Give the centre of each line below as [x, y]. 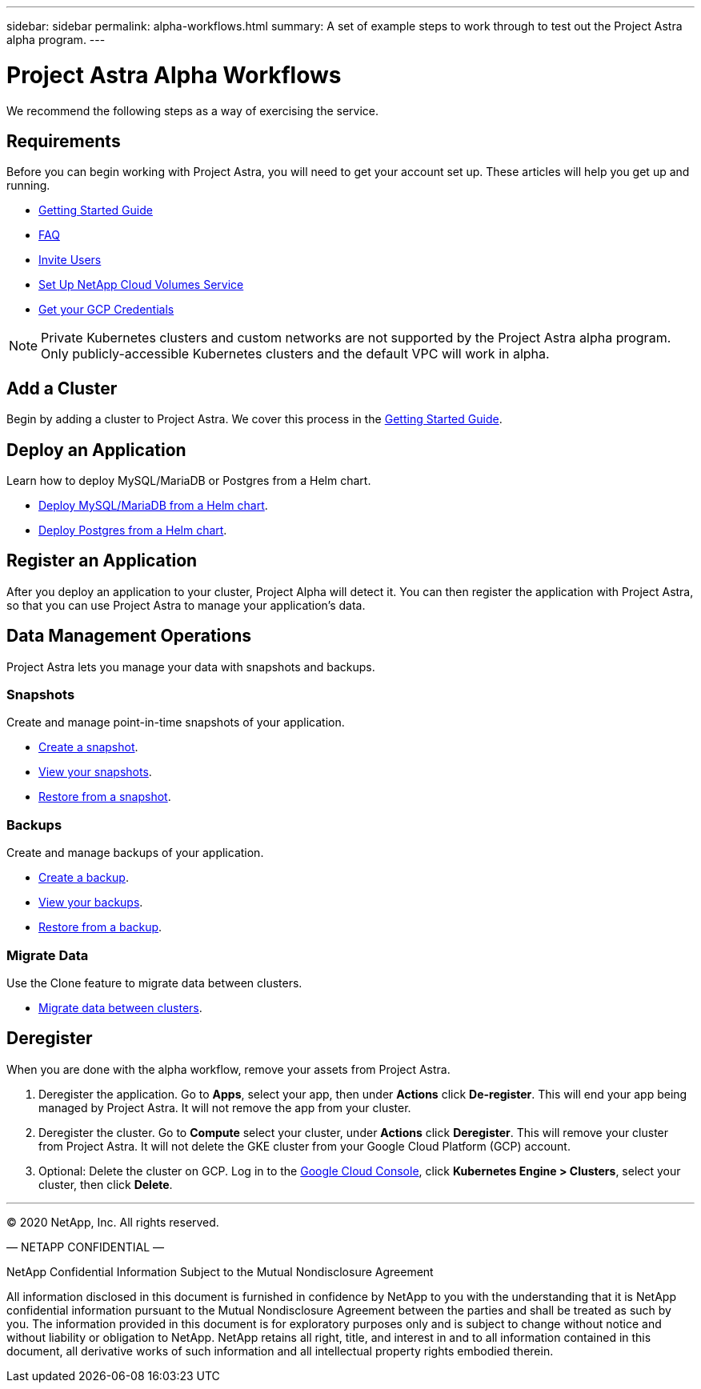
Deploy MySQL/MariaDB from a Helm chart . [153, 506]
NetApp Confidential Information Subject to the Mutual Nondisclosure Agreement [220, 1271]
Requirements [64, 141]
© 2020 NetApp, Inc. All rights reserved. [113, 1222]
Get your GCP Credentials [106, 310]
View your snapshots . [95, 772]
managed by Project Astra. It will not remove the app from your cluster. [225, 1107]
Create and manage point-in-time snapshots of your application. [176, 723]
